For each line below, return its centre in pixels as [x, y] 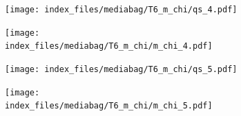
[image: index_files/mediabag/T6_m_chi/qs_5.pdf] [121, 69]
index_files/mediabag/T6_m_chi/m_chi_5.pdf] [109, 106]
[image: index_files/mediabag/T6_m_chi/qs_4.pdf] [121, 10]
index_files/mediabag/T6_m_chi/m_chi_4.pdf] [109, 46]
